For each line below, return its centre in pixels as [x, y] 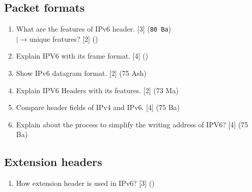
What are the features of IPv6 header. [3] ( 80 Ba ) [93, 29]
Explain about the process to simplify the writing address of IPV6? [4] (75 [132, 124]
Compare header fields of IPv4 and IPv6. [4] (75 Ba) [98, 107]
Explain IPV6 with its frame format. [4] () [82, 56]
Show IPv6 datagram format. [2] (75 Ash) [81, 73]
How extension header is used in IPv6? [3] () [85, 183]
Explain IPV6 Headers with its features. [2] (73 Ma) [97, 90]
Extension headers [53, 162]
